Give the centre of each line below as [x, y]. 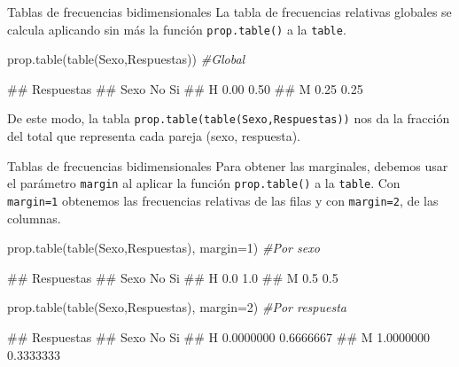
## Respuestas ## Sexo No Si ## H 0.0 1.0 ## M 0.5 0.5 [173, 277]
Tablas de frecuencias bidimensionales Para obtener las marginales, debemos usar [228, 165]
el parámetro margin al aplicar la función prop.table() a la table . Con [204, 183]
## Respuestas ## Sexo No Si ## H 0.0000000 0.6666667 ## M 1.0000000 [219, 336]
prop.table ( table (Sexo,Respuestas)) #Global [126, 59]
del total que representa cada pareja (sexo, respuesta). [154, 136]
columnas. [34, 218]
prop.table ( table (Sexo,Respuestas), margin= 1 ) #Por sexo [163, 248]
